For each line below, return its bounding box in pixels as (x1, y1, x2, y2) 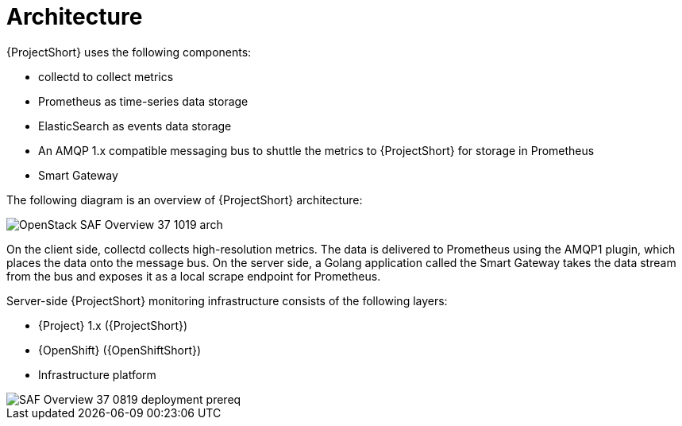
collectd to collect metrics (38, 69, 174, 83)
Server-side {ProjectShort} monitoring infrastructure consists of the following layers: (6, 293, 448, 308)
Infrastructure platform (38, 367, 156, 381)
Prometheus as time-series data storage (38, 94, 249, 108)
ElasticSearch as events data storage (38, 118, 232, 133)
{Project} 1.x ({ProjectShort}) (38, 318, 188, 332)
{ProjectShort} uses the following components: (6, 45, 252, 59)
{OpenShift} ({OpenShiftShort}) (38, 343, 202, 357)
